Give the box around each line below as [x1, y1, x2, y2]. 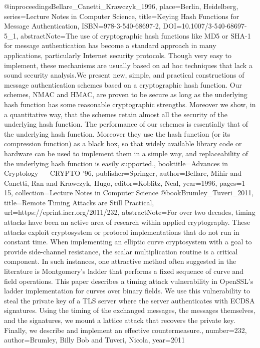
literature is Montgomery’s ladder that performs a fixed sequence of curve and [4, 266, 244, 276]
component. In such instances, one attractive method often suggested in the [4, 256, 236, 266]
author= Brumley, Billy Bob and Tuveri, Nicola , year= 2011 [4, 334, 185, 345]
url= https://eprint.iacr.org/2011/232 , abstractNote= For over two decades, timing [4, 207, 255, 217]
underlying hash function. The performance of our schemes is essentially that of [4, 119, 248, 129]
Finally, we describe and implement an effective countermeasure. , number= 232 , [4, 324, 247, 335]
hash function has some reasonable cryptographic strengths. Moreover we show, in [4, 99, 256, 109]
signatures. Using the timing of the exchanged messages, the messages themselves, [4, 305, 255, 315]
